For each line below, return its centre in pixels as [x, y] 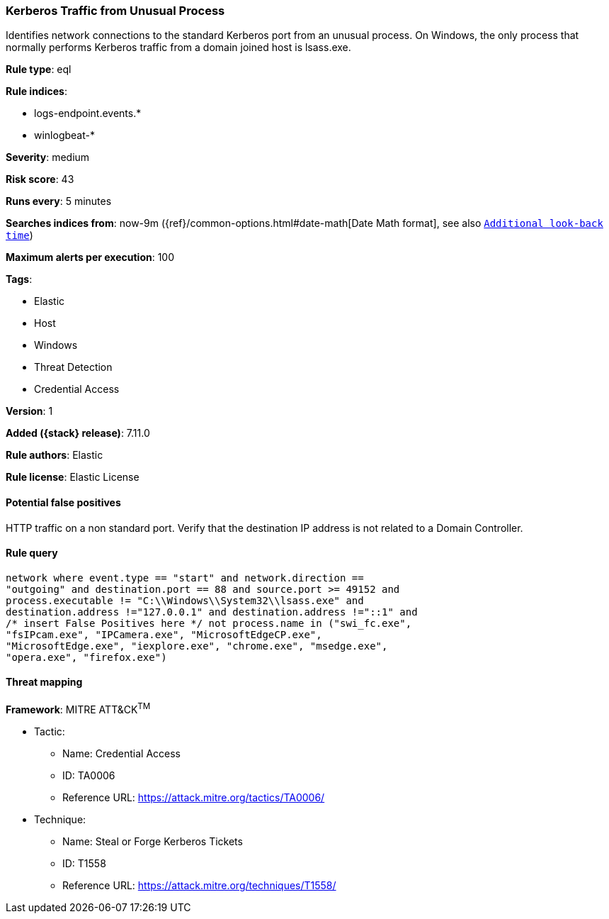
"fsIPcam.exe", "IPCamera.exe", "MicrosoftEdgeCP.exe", [164, 634]
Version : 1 [29, 411]
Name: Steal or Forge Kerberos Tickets [153, 841]
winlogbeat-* [64, 135]
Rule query [32, 553]
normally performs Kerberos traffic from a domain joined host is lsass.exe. [178, 48]
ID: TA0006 [89, 775]
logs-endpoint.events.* [88, 113]
